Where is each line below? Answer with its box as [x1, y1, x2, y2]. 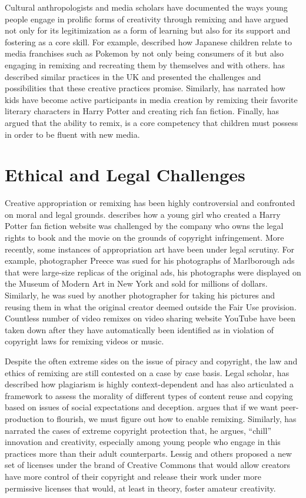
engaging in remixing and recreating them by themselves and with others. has [5, 58, 285, 71]
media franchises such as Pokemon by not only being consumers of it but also [5, 47, 284, 59]
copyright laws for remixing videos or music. [5, 335, 164, 347]
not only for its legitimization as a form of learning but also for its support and [5, 24, 291, 36]
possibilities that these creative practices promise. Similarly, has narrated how [5, 82, 285, 94]
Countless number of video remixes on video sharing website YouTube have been [5, 312, 295, 324]
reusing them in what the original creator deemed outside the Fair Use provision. [5, 300, 297, 313]
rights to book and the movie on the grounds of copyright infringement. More [5, 231, 284, 244]
